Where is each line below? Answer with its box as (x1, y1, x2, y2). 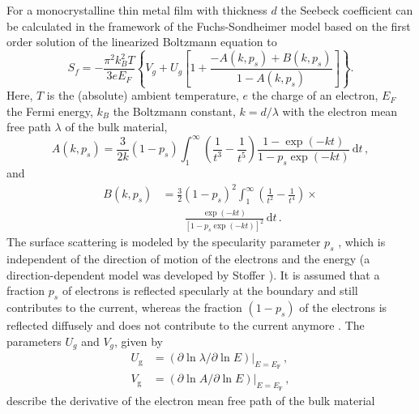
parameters (6, 332, 62, 349)
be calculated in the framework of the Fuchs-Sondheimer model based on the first (6, 17, 411, 34)
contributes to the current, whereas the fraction (6, 299, 242, 316)
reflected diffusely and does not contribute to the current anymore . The (6, 317, 365, 334)
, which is (338, 233, 386, 250)
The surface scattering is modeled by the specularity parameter (6, 233, 321, 250)
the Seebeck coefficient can (280, 2, 413, 18)
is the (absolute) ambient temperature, (46, 87, 239, 104)
